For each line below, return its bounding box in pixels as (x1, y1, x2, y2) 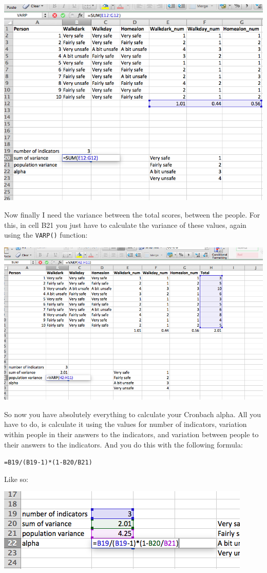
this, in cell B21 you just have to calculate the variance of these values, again (4, 219, 246, 230)
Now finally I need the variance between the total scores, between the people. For (4, 209, 260, 220)
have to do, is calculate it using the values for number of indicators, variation (4, 419, 247, 429)
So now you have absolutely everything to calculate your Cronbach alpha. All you (4, 408, 261, 419)
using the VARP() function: (4, 229, 88, 240)
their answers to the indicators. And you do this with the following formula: (4, 439, 243, 450)
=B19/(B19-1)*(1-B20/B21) (4, 459, 92, 467)
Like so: (4, 473, 28, 484)
